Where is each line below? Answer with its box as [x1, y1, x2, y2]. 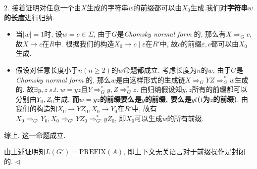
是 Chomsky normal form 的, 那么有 [117, 29, 226, 39]
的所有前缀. [167, 113, 204, 123]
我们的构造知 [15, 103, 57, 114]
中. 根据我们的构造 [54, 38, 114, 48]
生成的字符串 [87, 2, 129, 12]
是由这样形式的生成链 [115, 74, 185, 84]
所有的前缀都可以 [192, 84, 248, 94]
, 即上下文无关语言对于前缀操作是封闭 [123, 146, 246, 157]
